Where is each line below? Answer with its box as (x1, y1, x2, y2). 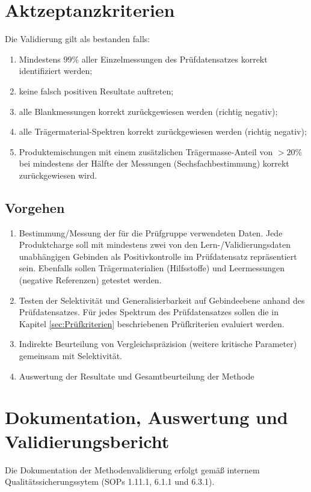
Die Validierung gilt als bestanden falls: (5, 32, 150, 45)
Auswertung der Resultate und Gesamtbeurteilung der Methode (19, 369, 254, 382)
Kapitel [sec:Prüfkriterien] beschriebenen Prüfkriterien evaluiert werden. (19, 317, 285, 330)
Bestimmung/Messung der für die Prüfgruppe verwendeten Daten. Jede (19, 226, 283, 239)
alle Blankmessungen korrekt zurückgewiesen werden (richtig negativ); (19, 105, 278, 117)
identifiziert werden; (19, 64, 93, 77)
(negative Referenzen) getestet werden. (19, 274, 162, 286)
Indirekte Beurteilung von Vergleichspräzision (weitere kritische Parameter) (19, 337, 297, 350)
